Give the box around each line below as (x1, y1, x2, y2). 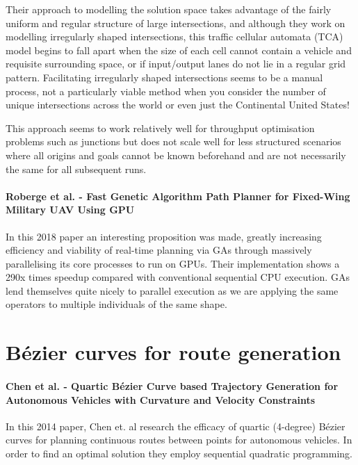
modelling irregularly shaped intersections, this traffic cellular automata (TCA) (6, 29, 343, 44)
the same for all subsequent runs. (6, 161, 147, 176)
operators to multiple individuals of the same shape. (6, 297, 227, 311)
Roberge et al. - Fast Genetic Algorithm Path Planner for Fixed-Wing (6, 188, 350, 203)
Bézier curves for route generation (6, 338, 341, 366)
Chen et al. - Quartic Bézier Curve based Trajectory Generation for (6, 379, 339, 393)
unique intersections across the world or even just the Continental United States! (6, 97, 350, 112)
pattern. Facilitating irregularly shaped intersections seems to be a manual (6, 70, 323, 84)
